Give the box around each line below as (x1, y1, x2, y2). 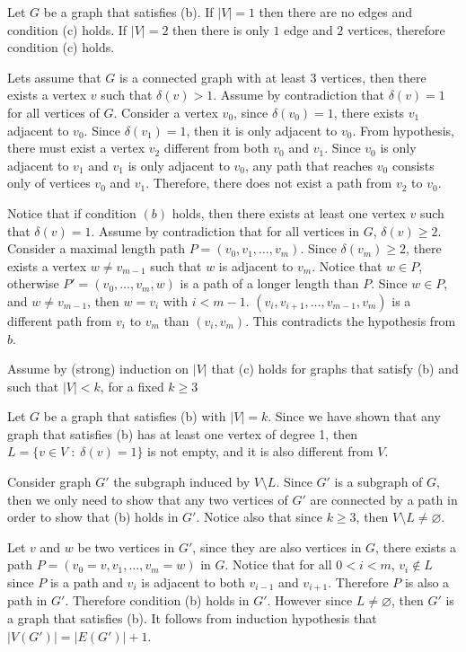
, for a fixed (100, 376, 164, 395)
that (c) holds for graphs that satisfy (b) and (211, 359, 459, 378)
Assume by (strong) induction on (7, 359, 189, 378)
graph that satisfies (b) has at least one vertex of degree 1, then (7, 424, 358, 443)
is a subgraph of (334, 472, 423, 491)
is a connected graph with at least (119, 67, 306, 86)
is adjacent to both (141, 573, 245, 592)
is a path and (49, 573, 123, 592)
